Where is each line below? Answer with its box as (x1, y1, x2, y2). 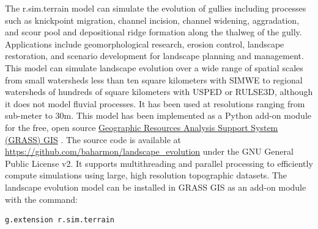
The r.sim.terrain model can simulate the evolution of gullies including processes (5, 2, 306, 14)
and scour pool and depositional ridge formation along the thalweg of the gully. (5, 26, 302, 38)
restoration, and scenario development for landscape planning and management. (5, 49, 304, 62)
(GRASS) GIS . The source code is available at (5, 133, 181, 146)
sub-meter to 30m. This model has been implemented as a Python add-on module (5, 109, 312, 122)
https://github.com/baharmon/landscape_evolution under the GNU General (5, 145, 294, 158)
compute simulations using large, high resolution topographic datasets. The (5, 169, 287, 181)
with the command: (5, 192, 78, 205)
